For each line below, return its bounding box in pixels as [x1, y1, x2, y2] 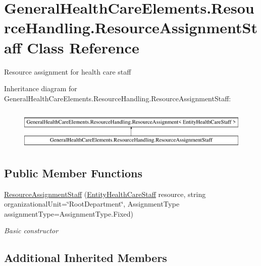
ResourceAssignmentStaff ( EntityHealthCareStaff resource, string [4, 188, 206, 199]
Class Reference [27, 37, 139, 57]
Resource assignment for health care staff [4, 66, 131, 77]
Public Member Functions [4, 165, 142, 180]
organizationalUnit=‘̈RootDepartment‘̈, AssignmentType [4, 198, 180, 209]
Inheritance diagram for [4, 83, 77, 94]
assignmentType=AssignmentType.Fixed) [4, 208, 134, 219]
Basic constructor [4, 225, 59, 236]
